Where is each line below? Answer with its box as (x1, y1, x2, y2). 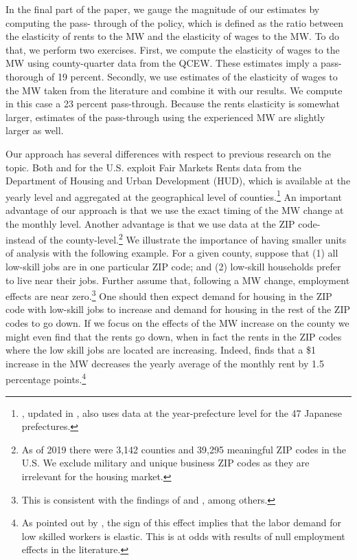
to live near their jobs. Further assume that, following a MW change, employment (5, 272, 350, 287)
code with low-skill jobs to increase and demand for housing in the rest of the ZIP (5, 302, 350, 316)
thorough (5, 69, 44, 83)
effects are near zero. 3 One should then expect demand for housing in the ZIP (5, 287, 332, 303)
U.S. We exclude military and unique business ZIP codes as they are (21, 455, 310, 470)
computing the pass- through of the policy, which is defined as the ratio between (5, 15, 343, 30)
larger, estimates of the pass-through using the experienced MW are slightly (5, 109, 325, 124)
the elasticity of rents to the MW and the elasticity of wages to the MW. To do (5, 29, 340, 43)
